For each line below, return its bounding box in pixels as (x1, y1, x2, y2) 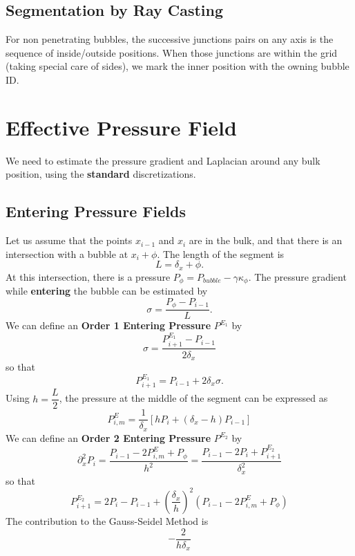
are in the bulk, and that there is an (189, 233, 343, 248)
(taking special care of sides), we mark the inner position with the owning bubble (6, 59, 349, 73)
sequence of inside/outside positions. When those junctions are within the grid (6, 45, 338, 59)
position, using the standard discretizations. (6, 167, 196, 181)
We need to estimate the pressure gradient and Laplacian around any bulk (6, 153, 320, 167)
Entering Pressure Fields (6, 201, 186, 222)
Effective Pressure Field (6, 113, 237, 141)
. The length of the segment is (157, 246, 285, 261)
